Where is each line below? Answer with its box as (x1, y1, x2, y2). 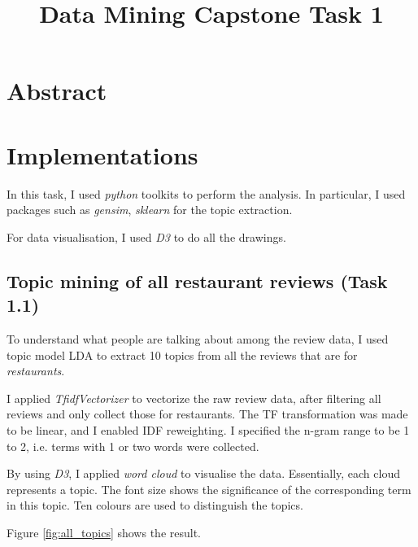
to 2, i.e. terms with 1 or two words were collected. (7, 437, 259, 454)
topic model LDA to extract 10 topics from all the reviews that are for (7, 346, 358, 363)
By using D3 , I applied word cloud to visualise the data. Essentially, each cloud (7, 465, 400, 482)
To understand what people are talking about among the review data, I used (7, 330, 389, 348)
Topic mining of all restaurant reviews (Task (7, 268, 388, 293)
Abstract (7, 74, 107, 107)
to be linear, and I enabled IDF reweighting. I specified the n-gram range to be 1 (7, 422, 410, 439)
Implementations (7, 138, 198, 171)
